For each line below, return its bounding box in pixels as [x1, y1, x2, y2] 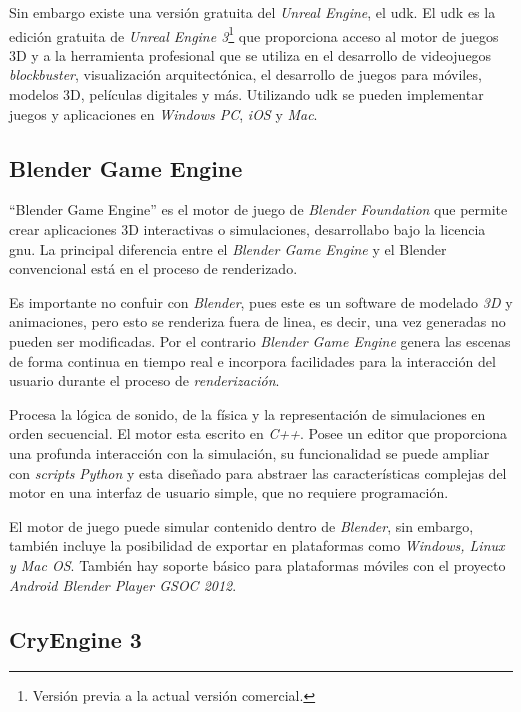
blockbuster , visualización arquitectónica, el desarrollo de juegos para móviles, [9, 64, 482, 85]
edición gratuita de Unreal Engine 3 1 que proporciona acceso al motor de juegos [9, 22, 499, 46]
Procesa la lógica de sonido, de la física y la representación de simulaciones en [9, 403, 486, 424]
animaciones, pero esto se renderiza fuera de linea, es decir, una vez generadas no [9, 311, 506, 332]
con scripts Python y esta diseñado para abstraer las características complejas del [9, 462, 507, 483]
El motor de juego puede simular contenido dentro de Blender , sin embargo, [9, 515, 474, 536]
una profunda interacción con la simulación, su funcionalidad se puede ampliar [9, 442, 490, 463]
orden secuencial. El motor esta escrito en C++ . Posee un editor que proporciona [9, 423, 507, 444]
